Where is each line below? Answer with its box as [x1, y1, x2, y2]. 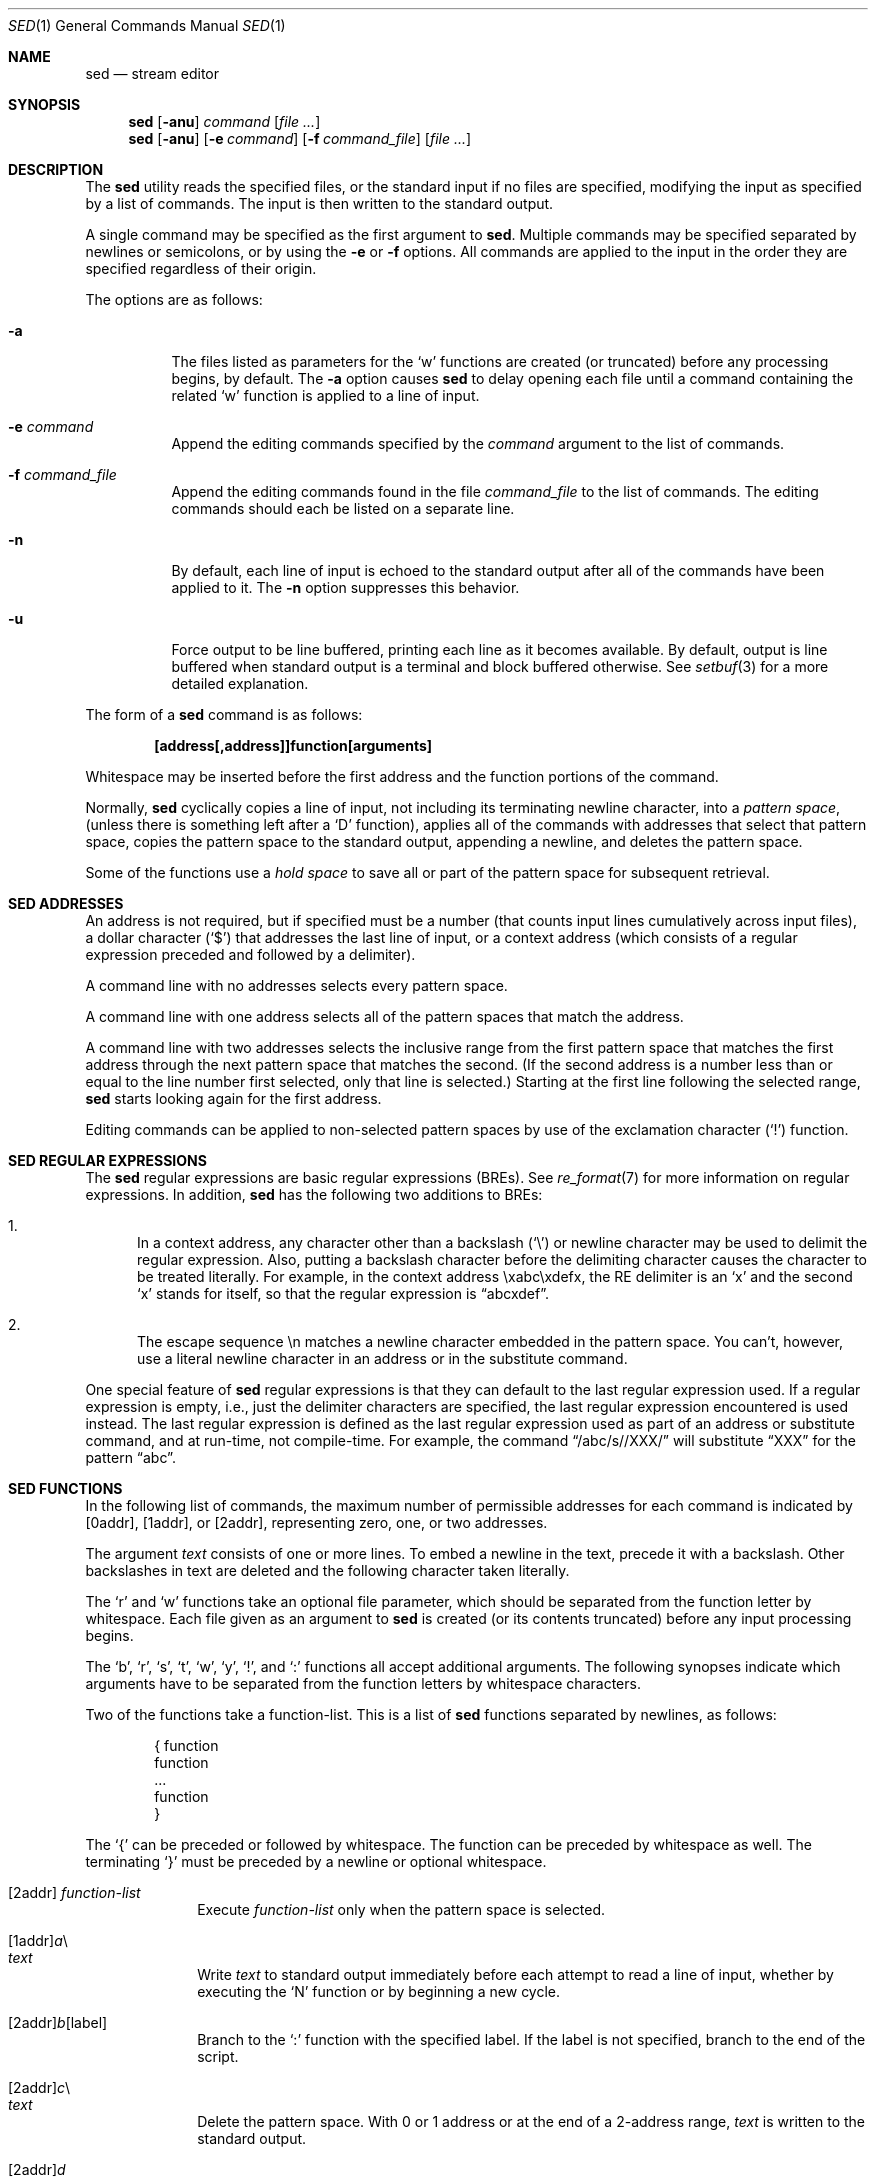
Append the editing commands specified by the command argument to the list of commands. [171, 435, 785, 452]
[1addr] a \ [8, 1932, 68, 1949]
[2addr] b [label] [8, 2014, 108, 2031]
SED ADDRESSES [8, 895, 124, 912]
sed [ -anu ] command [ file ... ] [128, 113, 321, 130]
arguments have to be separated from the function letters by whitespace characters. [85, 1675, 641, 1692]
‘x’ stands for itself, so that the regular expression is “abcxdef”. [137, 1285, 549, 1302]
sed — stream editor [85, 65, 219, 82]
